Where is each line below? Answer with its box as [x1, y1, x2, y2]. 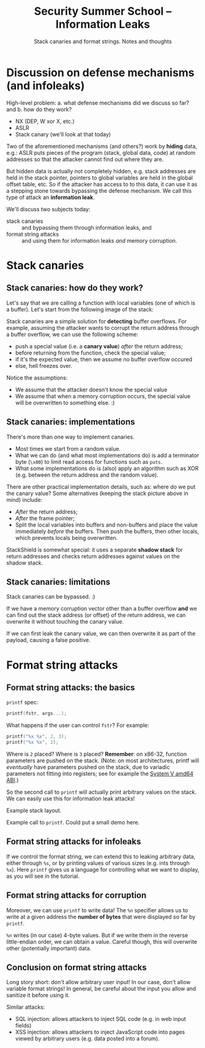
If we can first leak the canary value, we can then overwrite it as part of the [6, 630, 196, 637]
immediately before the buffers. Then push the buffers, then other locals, [15, 527, 199, 535]
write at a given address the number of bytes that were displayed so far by [6, 913, 196, 920]
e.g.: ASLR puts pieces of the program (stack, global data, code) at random [6, 149, 196, 156]
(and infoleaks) [6, 79, 85, 93]
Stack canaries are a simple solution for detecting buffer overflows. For [6, 318, 187, 325]
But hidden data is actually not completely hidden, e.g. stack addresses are [6, 167, 196, 174]
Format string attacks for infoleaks [6, 837, 141, 847]
